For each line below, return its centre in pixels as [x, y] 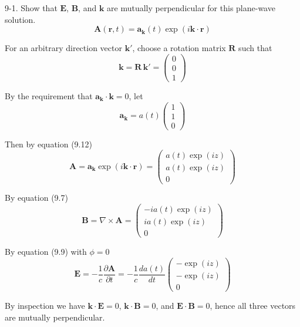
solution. [20, 19]
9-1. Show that [31, 8]
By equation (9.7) [36, 198]
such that [255, 48]
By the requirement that [49, 95]
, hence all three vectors [253, 305]
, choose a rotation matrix [179, 48]
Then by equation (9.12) [48, 144]
